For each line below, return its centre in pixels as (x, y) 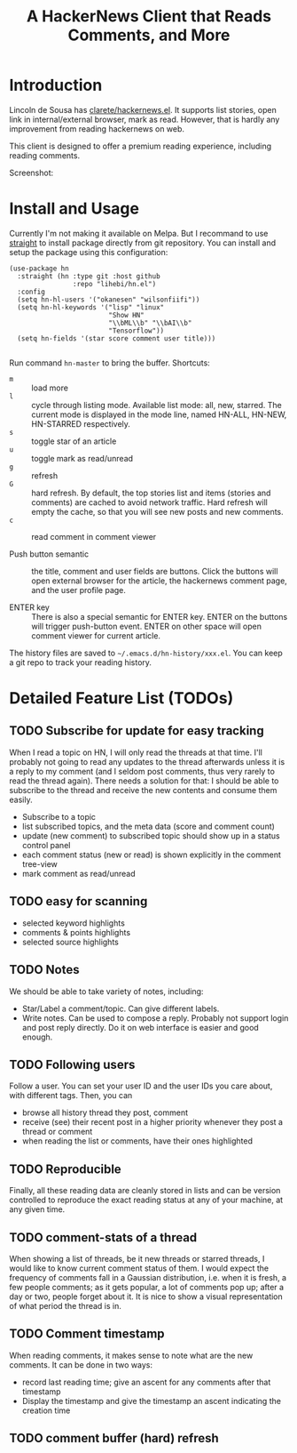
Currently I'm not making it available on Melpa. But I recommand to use (139, 233)
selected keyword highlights (74, 923)
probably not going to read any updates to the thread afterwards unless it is (147, 761)
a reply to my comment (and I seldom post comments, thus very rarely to (142, 771)
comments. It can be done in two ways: (81, 1365)
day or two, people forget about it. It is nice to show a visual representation (146, 1296)
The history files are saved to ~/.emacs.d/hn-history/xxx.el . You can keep (146, 653)
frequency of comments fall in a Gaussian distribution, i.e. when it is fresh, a (148, 1277)
